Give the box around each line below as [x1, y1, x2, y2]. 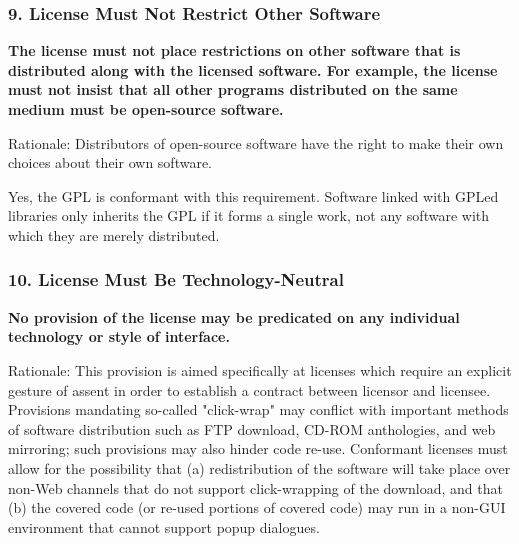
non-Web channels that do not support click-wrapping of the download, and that [8, 477, 503, 498]
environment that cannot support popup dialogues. [8, 516, 320, 537]
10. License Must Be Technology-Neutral [8, 267, 344, 292]
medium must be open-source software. [8, 99, 284, 119]
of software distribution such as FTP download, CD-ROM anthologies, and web [8, 418, 496, 439]
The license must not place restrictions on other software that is [8, 40, 461, 61]
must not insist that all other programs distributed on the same [8, 79, 458, 100]
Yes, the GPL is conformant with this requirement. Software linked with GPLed [8, 185, 499, 206]
